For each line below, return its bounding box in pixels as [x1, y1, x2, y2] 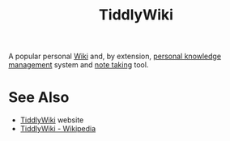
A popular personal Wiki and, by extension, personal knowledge [8, 51, 221, 62]
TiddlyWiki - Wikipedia [19, 124, 96, 134]
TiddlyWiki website [19, 115, 84, 125]
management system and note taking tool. [8, 60, 149, 70]
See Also [8, 88, 70, 107]
